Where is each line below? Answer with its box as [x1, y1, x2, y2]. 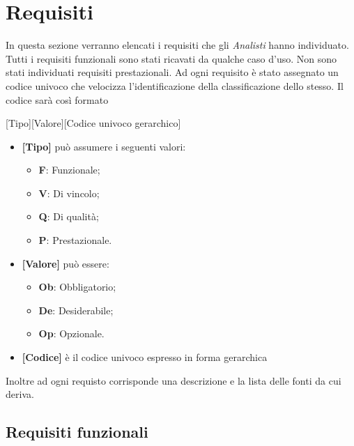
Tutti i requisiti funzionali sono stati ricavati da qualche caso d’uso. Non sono [6, 51, 337, 66]
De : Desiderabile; [38, 302, 114, 317]
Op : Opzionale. [38, 326, 105, 341]
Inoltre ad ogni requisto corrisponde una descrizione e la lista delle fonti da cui [6, 373, 341, 387]
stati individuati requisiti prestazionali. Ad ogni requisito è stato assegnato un [6, 65, 339, 79]
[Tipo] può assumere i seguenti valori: [22, 139, 186, 153]
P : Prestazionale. [38, 233, 112, 247]
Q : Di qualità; [38, 209, 99, 224]
